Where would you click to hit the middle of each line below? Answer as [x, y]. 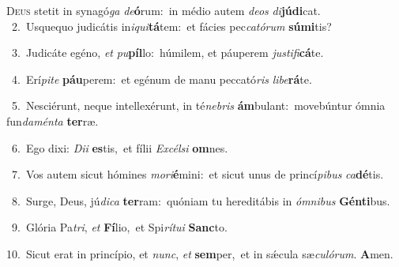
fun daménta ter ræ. [53, 120]
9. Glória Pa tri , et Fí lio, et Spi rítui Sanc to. [119, 227]
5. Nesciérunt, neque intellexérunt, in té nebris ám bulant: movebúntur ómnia [198, 105]
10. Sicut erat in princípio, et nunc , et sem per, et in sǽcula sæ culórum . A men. [200, 253]
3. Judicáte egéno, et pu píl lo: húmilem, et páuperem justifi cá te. [168, 53]
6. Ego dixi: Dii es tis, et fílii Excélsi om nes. [120, 147]
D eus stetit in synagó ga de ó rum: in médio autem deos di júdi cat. [164, 10]
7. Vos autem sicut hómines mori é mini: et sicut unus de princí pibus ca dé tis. [198, 174]
